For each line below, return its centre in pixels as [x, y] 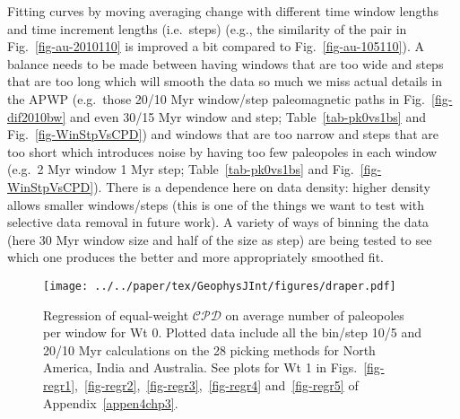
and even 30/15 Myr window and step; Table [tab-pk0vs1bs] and [248, 116]
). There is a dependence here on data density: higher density [262, 186]
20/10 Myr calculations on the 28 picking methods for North [209, 349]
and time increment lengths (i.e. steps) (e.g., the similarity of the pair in [207, 28]
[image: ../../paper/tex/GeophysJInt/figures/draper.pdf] [220, 286]
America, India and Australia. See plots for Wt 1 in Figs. [200, 367]
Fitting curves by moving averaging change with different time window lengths [223, 11]
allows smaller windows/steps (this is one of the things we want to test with [216, 204]
